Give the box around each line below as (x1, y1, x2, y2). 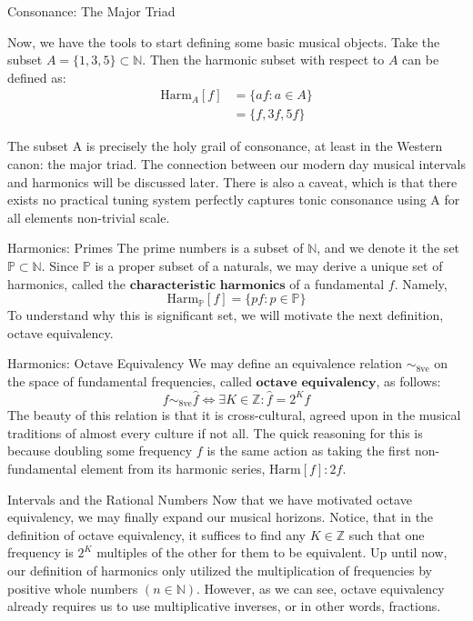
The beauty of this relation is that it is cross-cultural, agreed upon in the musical (7, 406, 461, 425)
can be (402, 50, 439, 69)
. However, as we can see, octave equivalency (196, 578, 445, 597)
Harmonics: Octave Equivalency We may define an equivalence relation (7, 354, 402, 373)
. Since (41, 256, 79, 275)
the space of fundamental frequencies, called (7, 371, 252, 390)
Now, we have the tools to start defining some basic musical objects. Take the (7, 32, 440, 51)
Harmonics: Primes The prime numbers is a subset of (7, 238, 304, 257)
